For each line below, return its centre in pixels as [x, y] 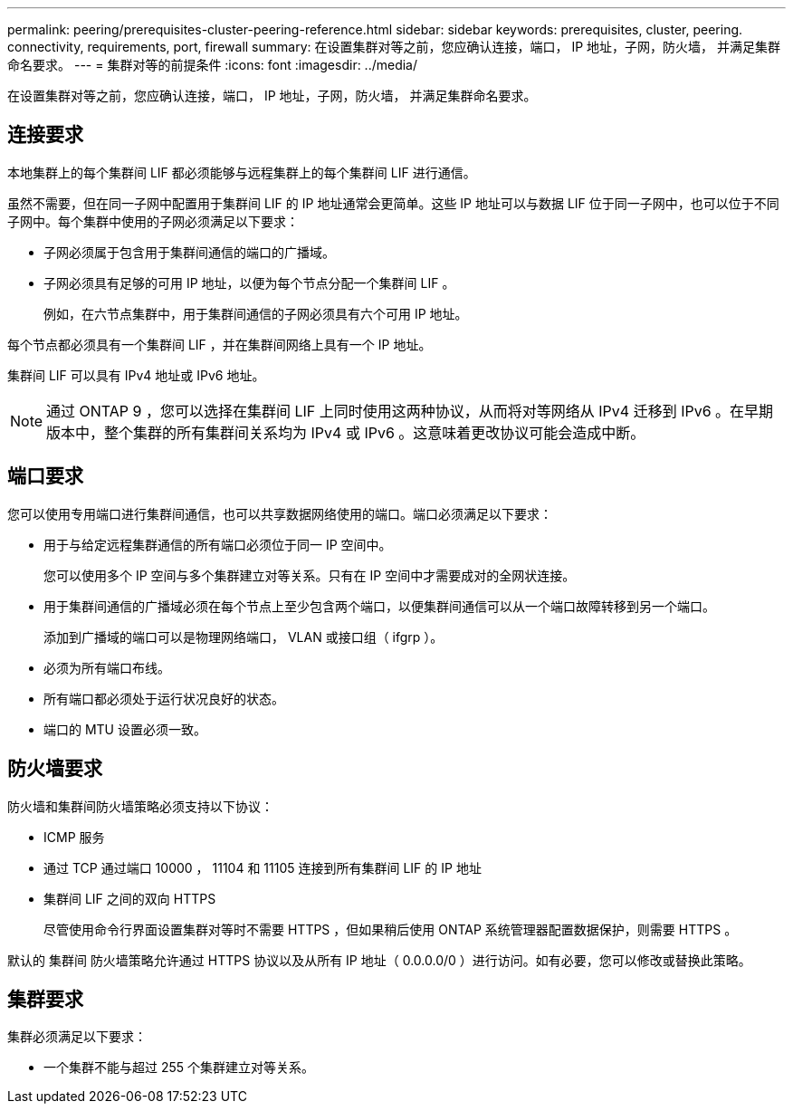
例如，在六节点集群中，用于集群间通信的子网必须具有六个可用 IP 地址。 [256, 313]
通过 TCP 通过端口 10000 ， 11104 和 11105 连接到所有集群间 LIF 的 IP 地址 [263, 867]
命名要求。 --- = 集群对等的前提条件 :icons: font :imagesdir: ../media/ [213, 65]
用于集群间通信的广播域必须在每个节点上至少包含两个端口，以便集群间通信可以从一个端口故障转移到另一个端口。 [379, 606]
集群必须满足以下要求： [77, 1037]
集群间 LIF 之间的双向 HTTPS [130, 898]
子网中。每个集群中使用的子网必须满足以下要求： [153, 221]
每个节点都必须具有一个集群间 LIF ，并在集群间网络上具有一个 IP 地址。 [220, 344]
